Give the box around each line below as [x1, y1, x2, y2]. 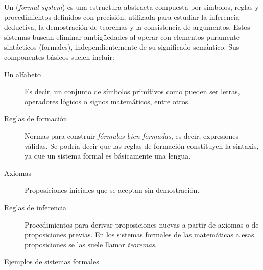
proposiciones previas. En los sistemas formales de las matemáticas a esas [25, 229, 254, 240]
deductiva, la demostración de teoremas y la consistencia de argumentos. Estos [4, 21, 250, 32]
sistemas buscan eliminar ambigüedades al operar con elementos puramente [4, 31, 240, 42]
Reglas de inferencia [4, 201, 67, 212]
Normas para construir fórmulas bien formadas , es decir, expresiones [25, 130, 239, 141]
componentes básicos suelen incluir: [4, 51, 114, 62]
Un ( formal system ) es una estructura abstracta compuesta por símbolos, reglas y [4, 2, 259, 12]
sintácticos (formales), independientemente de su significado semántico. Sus [4, 41, 240, 52]
